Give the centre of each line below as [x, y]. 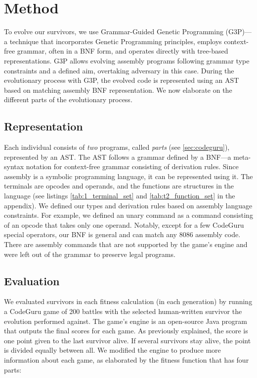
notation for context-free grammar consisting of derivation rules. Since [132, 166]
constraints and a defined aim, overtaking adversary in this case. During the [119, 70]
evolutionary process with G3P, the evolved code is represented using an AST [122, 80]
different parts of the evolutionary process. [68, 99]
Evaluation [32, 281]
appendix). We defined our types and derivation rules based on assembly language [128, 205]
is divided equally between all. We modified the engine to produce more [112, 350]
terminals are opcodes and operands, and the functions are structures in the [119, 186]
